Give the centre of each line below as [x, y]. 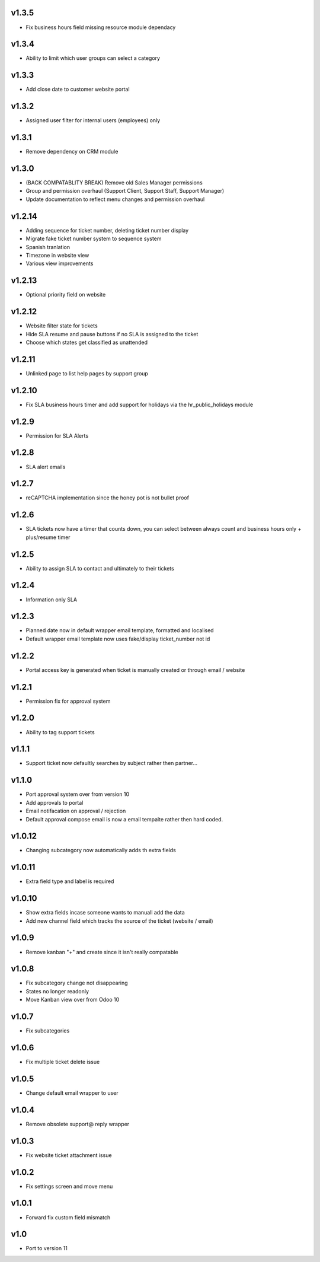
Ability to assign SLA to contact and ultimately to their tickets [100, 568]
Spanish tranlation [48, 247]
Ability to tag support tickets [60, 732]
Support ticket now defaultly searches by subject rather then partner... [112, 763]
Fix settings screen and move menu [69, 1186]
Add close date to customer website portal [78, 90]
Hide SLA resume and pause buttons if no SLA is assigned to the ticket [112, 334]
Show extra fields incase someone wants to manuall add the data [105, 913]
